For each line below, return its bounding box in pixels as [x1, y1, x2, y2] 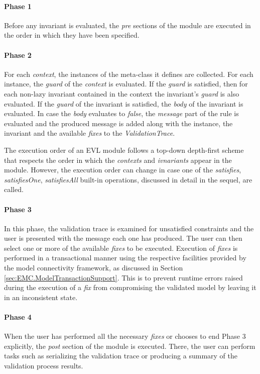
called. [4, 184, 24, 195]
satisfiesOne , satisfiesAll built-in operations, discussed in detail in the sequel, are [4, 174, 252, 184]
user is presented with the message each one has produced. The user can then [4, 233, 242, 243]
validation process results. [4, 360, 83, 371]
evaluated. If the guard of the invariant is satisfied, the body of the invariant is [4, 98, 243, 109]
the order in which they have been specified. [4, 30, 140, 40]
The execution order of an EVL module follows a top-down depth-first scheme [4, 144, 244, 155]
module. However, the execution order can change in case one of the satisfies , [4, 164, 241, 175]
